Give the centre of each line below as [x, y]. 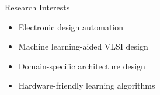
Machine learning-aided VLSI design [83, 46]
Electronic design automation [71, 27]
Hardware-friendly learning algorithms [87, 85]
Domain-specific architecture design [82, 66]
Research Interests [37, 7]
